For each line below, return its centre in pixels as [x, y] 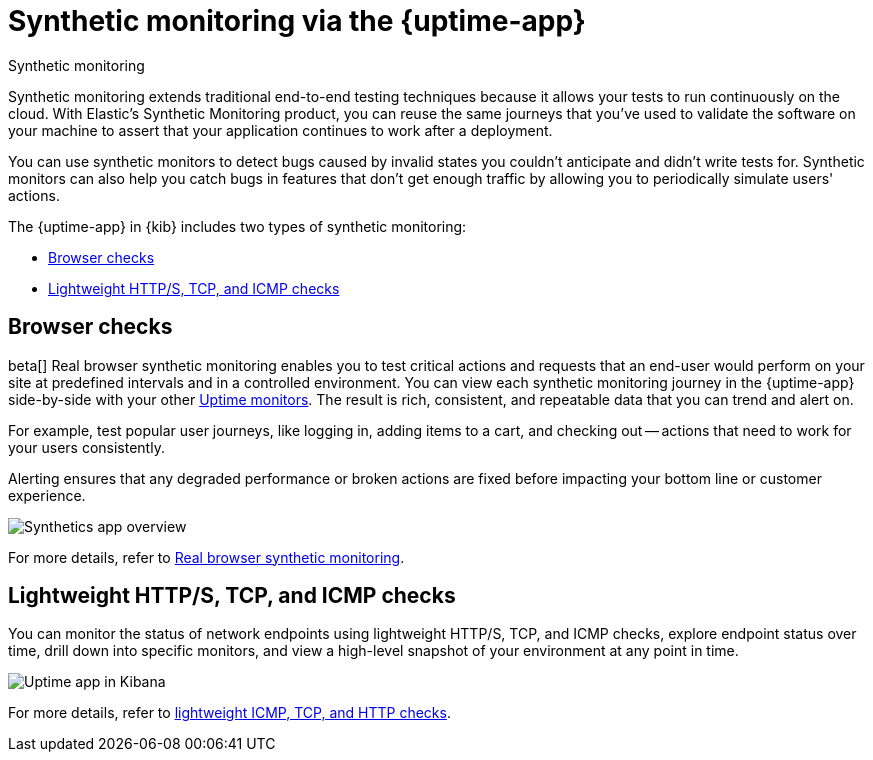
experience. [47, 495]
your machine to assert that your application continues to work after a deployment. [280, 130]
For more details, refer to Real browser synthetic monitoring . [206, 557]
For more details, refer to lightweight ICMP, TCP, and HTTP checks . [229, 713]
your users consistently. [86, 447]
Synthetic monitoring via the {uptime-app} [297, 21]
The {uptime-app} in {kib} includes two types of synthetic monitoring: [237, 226]
